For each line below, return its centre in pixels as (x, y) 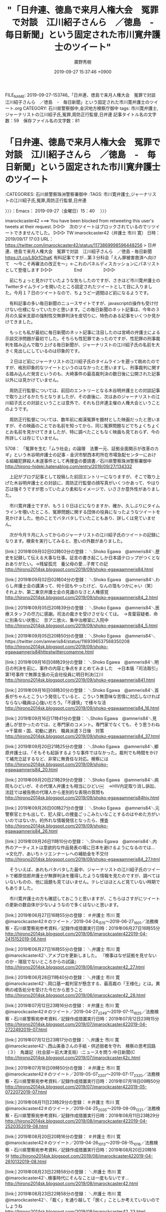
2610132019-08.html (26, 1161)
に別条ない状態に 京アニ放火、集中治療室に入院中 (57, 620)
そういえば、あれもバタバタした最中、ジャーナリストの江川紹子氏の (78, 869)
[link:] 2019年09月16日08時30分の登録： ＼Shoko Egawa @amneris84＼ (80, 690)
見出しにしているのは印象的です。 (48, 351)
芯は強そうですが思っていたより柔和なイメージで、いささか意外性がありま (81, 489)
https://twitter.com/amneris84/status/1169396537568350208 (67, 641)
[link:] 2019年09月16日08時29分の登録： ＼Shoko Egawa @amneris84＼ (80, 662)
